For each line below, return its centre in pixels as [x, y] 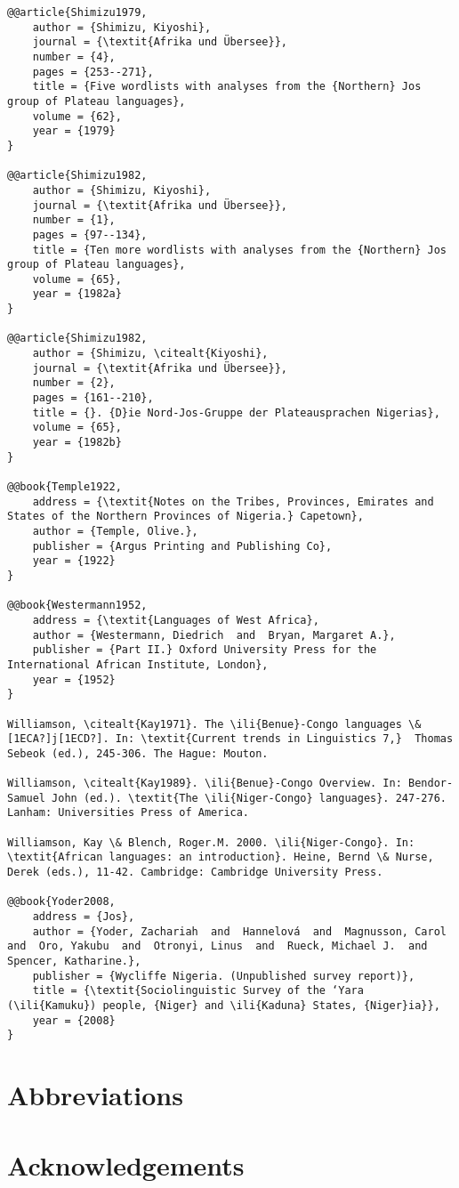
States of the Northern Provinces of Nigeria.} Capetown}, [185, 517]
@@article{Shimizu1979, [77, 12]
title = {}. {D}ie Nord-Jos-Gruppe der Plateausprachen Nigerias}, [236, 412]
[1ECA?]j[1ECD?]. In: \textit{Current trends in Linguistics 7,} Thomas [230, 739]
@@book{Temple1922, [64, 487]
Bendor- [431, 784]
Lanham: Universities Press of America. [129, 813]
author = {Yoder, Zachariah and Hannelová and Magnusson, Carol [239, 931]
